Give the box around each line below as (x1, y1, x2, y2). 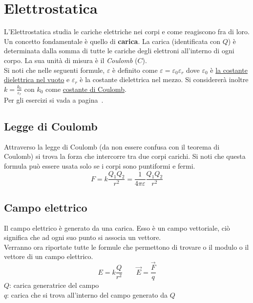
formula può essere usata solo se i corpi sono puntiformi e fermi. (4, 160, 195, 171)
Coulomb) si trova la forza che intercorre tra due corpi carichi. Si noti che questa (4, 151, 246, 161)
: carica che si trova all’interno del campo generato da (7, 289, 168, 300)
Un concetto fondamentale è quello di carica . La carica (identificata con (4, 36, 221, 46)
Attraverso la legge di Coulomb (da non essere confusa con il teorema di (4, 141, 220, 151)
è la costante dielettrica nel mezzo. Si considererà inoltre (80, 74, 249, 85)
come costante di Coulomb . (45, 84, 126, 94)
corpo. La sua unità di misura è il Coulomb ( (4, 55, 138, 65)
